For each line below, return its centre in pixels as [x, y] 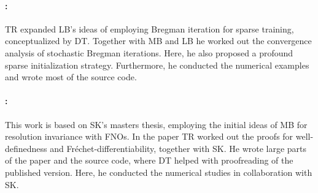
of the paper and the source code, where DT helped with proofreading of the [149, 160]
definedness [26, 148]
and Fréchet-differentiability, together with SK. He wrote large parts [178, 148]
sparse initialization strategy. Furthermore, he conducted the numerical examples [157, 65]
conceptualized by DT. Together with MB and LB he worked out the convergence [158, 41]
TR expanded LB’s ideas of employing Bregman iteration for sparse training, [149, 28]
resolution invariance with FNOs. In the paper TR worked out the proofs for [149, 136]
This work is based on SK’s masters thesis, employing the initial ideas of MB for [156, 124]
